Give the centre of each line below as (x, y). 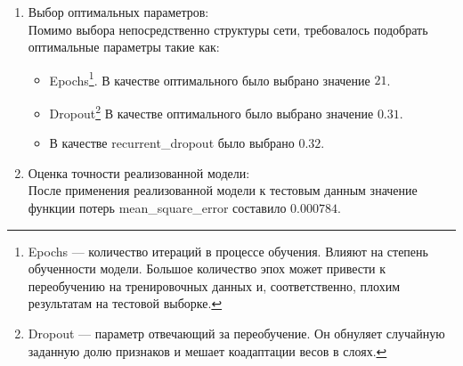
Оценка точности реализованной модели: (139, 172)
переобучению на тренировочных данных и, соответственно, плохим (214, 285)
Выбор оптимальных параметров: (118, 12)
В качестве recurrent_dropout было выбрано (172, 143)
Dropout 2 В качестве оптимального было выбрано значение (211, 112)
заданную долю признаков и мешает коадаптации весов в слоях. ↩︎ (207, 350)
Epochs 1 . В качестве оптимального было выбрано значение (210, 78)
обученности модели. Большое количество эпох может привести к (207, 268)
